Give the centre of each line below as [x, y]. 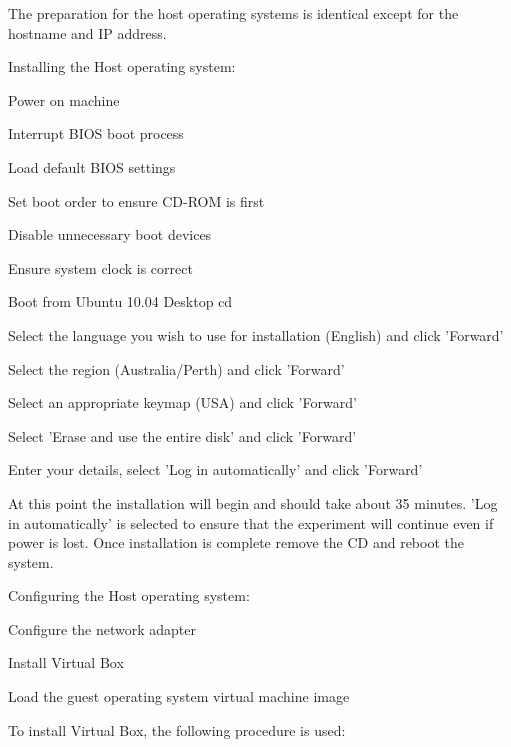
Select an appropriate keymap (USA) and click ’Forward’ [182, 402]
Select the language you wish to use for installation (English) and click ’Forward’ [256, 334]
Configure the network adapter [102, 628]
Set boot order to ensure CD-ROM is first [136, 200]
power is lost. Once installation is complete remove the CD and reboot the [236, 542]
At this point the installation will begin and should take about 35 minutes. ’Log [253, 502]
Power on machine [64, 99]
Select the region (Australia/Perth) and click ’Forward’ [176, 368]
